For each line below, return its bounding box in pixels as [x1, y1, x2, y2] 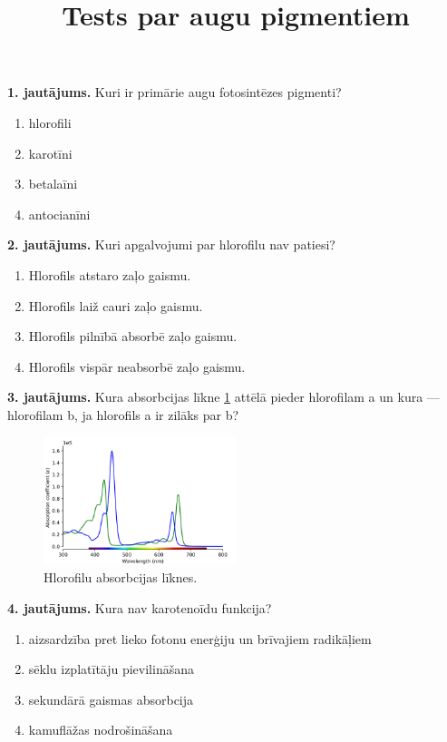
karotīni [28, 143, 73, 162]
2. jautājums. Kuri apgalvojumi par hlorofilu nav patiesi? [7, 235, 335, 254]
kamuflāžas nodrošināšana [28, 720, 173, 739]
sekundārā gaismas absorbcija [28, 689, 194, 708]
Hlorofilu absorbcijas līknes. [44, 568, 198, 587]
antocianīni [28, 204, 91, 223]
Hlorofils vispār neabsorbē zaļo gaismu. [28, 356, 246, 376]
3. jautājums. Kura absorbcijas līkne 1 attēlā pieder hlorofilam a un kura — [7, 387, 440, 406]
